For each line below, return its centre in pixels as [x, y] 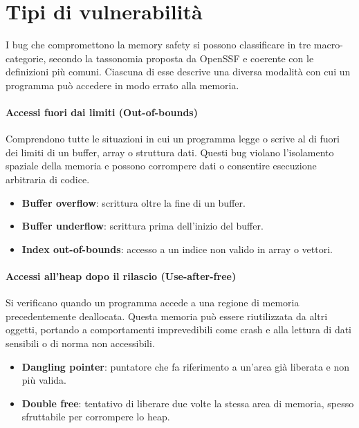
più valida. [44, 380]
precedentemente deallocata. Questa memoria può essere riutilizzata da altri [167, 316]
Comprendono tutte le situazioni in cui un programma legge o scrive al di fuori [173, 139]
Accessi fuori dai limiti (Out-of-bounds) [102, 112]
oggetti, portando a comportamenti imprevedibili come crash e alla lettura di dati [179, 329]
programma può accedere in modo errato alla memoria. [122, 85]
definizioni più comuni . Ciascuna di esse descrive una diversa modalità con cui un [178, 72]
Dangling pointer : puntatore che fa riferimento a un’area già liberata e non [186, 366]
